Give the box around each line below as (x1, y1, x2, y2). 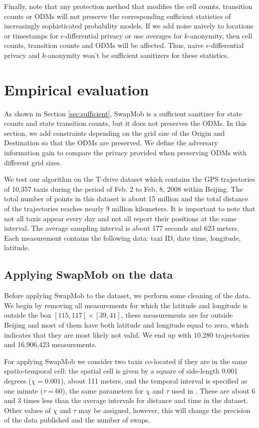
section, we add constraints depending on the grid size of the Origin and (4, 127, 225, 138)
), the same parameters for (62, 385, 144, 396)
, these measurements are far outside (121, 310, 233, 320)
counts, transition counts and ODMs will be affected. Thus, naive (4, 40, 204, 50)
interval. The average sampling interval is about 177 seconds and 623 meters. (4, 223, 240, 233)
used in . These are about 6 (171, 385, 256, 396)
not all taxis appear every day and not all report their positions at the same (4, 213, 237, 223)
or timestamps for (4, 30, 58, 40)
